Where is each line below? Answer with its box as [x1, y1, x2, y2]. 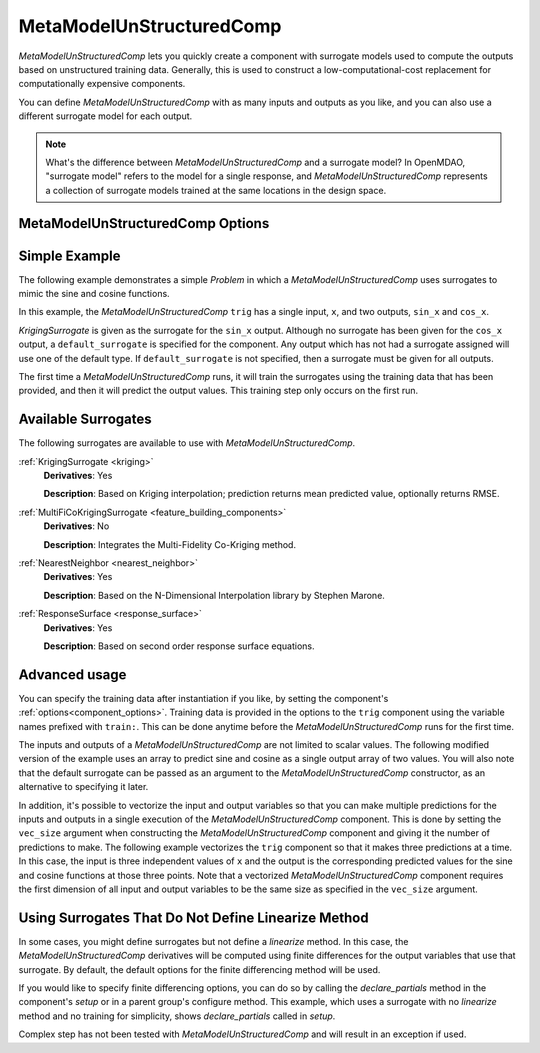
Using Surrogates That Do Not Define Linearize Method [18, 909, 369, 926]
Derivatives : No [43, 520, 110, 532]
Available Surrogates [18, 411, 152, 428]
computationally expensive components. [18, 78, 186, 90]
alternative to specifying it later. [18, 781, 149, 793]
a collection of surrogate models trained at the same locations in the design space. [45, 184, 387, 196]
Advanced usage [18, 666, 127, 683]
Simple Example [18, 247, 121, 264]
